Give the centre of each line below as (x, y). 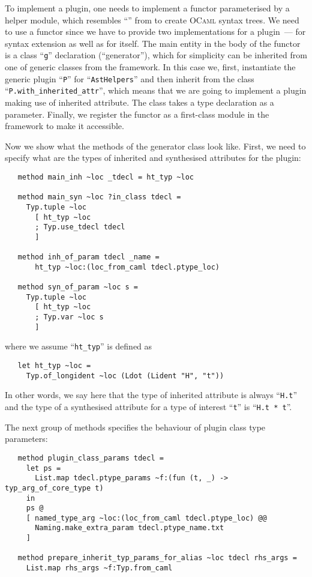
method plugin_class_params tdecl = (91, 458)
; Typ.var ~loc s (69, 317)
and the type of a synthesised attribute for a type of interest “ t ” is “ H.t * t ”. (148, 407)
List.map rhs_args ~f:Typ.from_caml (99, 568)
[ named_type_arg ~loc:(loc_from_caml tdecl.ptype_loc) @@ (146, 518)
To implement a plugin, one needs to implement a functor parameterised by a (147, 8)
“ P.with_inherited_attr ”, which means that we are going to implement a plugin (156, 90)
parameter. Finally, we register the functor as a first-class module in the (137, 114)
